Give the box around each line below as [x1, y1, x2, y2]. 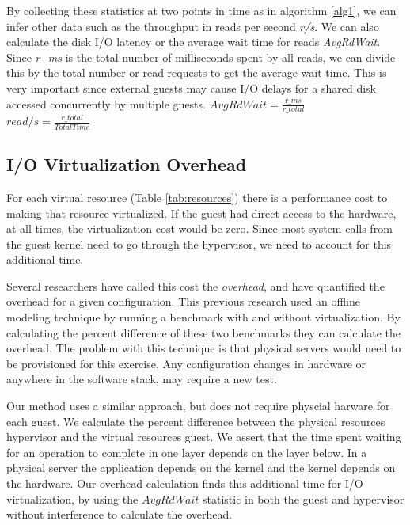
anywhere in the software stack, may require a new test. [6, 371, 277, 387]
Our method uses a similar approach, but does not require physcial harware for [6, 398, 390, 414]
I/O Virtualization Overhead [6, 152, 247, 177]
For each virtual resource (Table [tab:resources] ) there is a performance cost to [6, 188, 388, 205]
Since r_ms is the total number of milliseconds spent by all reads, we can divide [6, 48, 396, 65]
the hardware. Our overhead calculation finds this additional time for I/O [6, 475, 363, 491]
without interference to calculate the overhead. [6, 506, 233, 523]
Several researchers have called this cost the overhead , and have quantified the [6, 277, 385, 294]
